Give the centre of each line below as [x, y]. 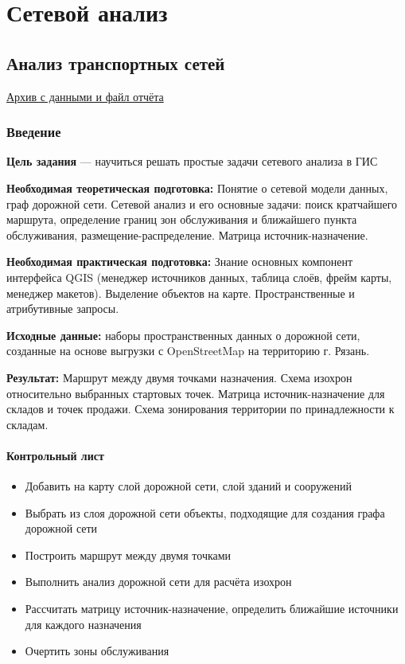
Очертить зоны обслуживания [97, 651]
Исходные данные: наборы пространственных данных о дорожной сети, [183, 335]
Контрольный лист [55, 455]
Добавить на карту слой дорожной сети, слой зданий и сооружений [189, 486]
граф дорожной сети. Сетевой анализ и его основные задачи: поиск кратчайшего [202, 203]
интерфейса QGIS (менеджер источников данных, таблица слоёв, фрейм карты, [199, 277]
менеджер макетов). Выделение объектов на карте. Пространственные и [181, 293]
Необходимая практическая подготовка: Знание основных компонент [180, 262]
